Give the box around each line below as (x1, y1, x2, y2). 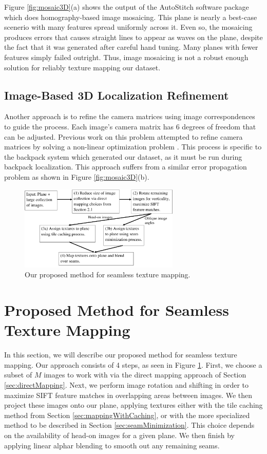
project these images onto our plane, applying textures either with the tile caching (4, 400, 263, 410)
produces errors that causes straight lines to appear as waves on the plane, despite (4, 31, 263, 42)
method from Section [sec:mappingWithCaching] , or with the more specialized (4, 409, 250, 420)
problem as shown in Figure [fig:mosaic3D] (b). (4, 171, 149, 182)
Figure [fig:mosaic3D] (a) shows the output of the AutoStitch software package (4, 2, 249, 12)
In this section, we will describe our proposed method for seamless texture (4, 349, 237, 360)
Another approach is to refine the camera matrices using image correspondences (4, 111, 255, 122)
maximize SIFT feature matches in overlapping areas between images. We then (4, 389, 253, 400)
